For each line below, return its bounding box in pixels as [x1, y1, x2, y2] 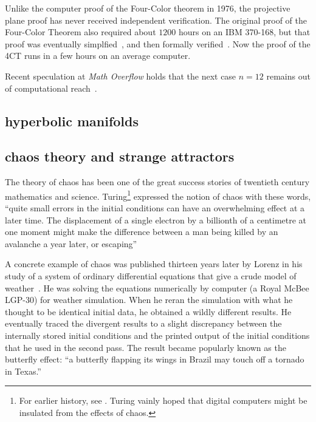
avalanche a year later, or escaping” [5, 237, 137, 250]
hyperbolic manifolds [5, 111, 139, 130]
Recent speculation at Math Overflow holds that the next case [5, 69, 236, 82]
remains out [266, 69, 311, 82]
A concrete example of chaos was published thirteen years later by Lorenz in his [5, 257, 303, 270]
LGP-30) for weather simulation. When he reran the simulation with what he [5, 293, 293, 306]
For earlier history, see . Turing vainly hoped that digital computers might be [19, 394, 307, 407]
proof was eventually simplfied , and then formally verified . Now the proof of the [5, 37, 311, 50]
